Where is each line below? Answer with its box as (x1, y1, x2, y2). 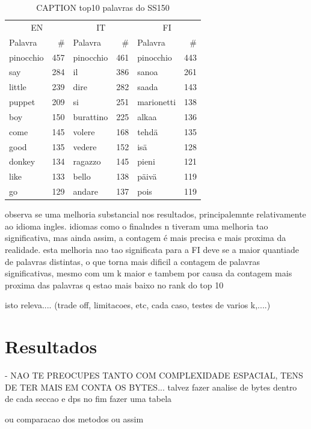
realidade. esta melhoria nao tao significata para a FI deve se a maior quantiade (5, 243, 300, 255)
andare (73, 185, 98, 198)
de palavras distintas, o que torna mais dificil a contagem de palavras (5, 255, 260, 267)
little (9, 81, 26, 93)
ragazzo (73, 155, 101, 168)
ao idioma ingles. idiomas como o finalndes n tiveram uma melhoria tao (5, 219, 268, 232)
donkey (9, 155, 35, 168)
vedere (73, 140, 97, 153)
